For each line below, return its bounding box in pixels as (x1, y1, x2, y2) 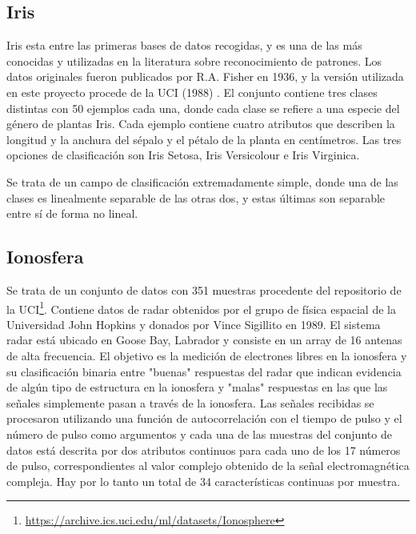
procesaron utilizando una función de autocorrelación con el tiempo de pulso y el (6, 410, 402, 427)
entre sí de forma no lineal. (6, 205, 138, 222)
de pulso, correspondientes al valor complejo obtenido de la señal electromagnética (6, 457, 410, 474)
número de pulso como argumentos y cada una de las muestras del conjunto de (6, 425, 392, 442)
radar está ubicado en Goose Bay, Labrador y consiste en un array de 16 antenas (6, 331, 402, 348)
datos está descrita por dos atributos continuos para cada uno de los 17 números (6, 441, 401, 458)
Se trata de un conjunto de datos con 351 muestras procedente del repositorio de (6, 281, 402, 298)
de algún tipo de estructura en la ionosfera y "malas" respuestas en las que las (6, 379, 388, 395)
